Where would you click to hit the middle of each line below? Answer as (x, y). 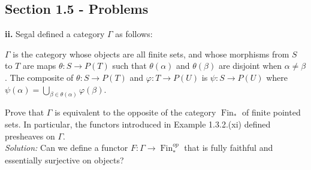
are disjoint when (250, 66)
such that (129, 66)
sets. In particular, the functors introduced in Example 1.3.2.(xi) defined (138, 124)
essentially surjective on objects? (64, 160)
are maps (39, 66)
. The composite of (39, 77)
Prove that (25, 112)
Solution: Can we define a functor (67, 148)
